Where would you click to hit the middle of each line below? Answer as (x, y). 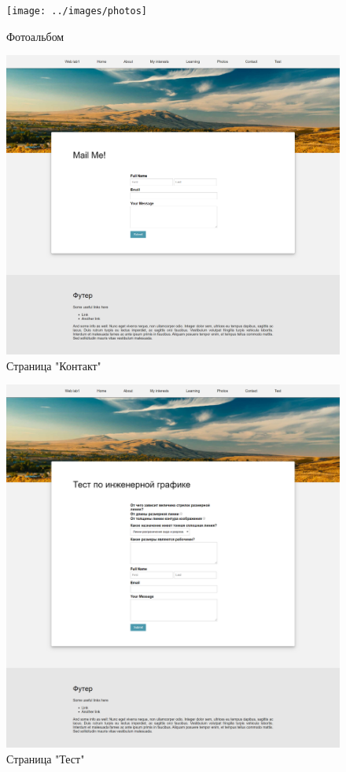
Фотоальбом (35, 36)
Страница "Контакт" (54, 365)
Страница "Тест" (46, 758)
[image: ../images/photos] (77, 11)
